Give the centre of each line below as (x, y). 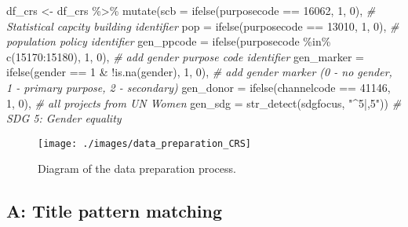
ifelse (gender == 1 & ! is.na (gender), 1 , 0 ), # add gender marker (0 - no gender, (199, 72)
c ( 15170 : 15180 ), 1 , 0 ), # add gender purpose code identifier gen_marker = (185, 56)
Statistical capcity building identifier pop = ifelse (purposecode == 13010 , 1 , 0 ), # (203, 26)
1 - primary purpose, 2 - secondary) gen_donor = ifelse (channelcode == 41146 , (199, 87)
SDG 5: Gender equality (64, 118)
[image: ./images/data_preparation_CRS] (145, 143)
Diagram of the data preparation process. (137, 168)
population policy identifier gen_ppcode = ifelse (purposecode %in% (169, 41)
